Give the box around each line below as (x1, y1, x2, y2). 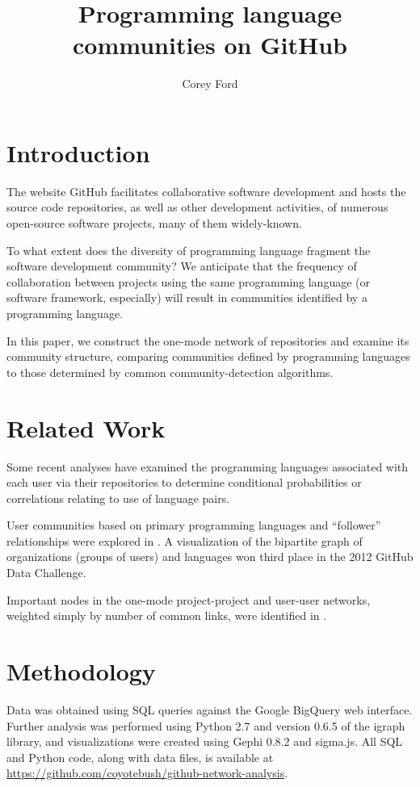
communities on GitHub (73, 28, 347, 61)
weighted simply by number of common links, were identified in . (6, 607, 327, 624)
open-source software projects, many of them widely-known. (6, 215, 302, 232)
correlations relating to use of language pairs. (6, 489, 230, 506)
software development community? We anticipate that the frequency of (6, 257, 357, 274)
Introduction (6, 136, 150, 169)
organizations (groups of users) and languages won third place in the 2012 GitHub (6, 548, 414, 565)
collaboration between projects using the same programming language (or (6, 273, 370, 290)
